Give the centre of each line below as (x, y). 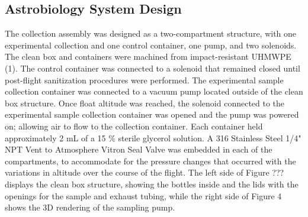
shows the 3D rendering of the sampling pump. (90, 207)
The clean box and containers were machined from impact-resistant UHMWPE (148, 56)
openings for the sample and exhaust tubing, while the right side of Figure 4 (143, 195)
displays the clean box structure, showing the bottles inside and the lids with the (152, 184)
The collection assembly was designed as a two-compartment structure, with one (151, 33)
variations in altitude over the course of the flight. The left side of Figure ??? (145, 172)
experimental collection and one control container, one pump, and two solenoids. (151, 45)
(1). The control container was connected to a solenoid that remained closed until (153, 68)
